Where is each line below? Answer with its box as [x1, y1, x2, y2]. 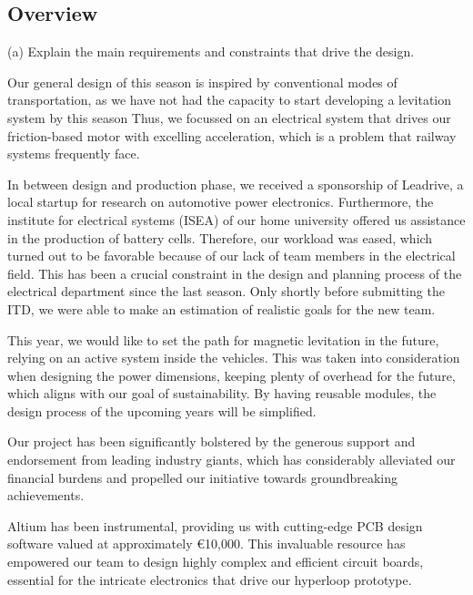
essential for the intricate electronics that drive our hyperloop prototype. [7, 569, 412, 589]
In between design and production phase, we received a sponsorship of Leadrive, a [7, 174, 464, 193]
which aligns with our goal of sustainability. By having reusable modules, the [7, 384, 437, 403]
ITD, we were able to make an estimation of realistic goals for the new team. [7, 299, 436, 318]
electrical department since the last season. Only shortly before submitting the [7, 282, 445, 301]
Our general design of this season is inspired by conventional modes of [7, 72, 398, 91]
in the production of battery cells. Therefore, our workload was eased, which [7, 228, 433, 247]
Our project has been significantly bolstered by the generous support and [7, 432, 416, 451]
